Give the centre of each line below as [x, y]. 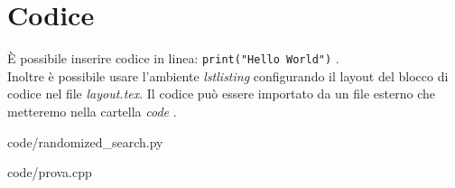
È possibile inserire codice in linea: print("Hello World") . [173, 58]
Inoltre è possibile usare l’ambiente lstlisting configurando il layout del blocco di [228, 75]
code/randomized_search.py [85, 141]
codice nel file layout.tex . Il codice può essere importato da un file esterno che [222, 94]
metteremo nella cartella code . [92, 111]
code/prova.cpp [50, 172]
